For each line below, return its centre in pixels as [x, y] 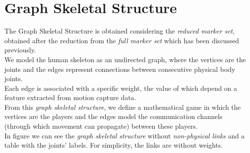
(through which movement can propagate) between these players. [101, 126]
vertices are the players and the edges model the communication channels [114, 116]
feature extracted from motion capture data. [70, 97]
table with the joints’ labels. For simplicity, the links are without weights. [114, 145]
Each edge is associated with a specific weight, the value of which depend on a [121, 88]
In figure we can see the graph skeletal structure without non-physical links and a [125, 135]
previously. [20, 50]
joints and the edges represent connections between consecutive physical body [120, 69]
